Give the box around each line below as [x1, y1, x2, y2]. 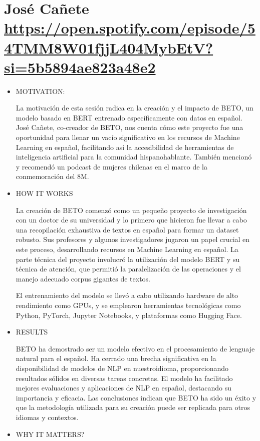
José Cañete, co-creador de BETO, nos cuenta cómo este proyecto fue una [16, 122, 243, 132]
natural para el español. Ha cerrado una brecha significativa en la [16, 353, 216, 363]
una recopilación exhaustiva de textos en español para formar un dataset [16, 224, 239, 234]
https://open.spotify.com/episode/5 [4, 17, 255, 38]
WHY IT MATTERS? [16, 428, 85, 439]
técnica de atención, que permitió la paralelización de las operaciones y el [16, 263, 241, 274]
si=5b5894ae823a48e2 [4, 56, 156, 77]
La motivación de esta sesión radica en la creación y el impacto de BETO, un [16, 102, 253, 113]
